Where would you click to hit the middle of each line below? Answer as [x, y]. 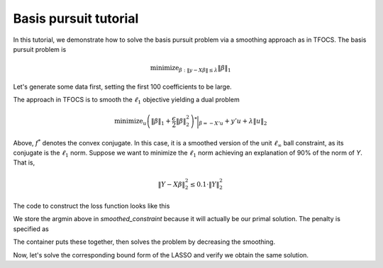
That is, [24, 162]
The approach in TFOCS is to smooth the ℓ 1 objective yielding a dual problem [127, 101]
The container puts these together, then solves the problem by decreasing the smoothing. [144, 242]
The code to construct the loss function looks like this [91, 206]
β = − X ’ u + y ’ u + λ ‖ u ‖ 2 [233, 122]
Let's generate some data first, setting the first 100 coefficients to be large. [122, 86]
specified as [31, 229]
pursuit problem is [40, 49]
